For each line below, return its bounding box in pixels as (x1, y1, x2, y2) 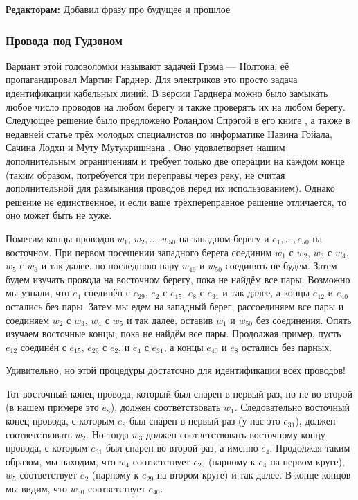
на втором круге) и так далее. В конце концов (156, 467, 351, 482)
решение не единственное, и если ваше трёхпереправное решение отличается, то (6, 194, 347, 208)
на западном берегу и (179, 231, 269, 245)
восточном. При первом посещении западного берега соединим (6, 244, 272, 259)
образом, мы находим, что (6, 454, 116, 468)
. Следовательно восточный (234, 400, 350, 414)
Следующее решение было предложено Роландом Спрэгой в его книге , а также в (6, 113, 350, 127)
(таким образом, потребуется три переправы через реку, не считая (6, 167, 285, 181)
